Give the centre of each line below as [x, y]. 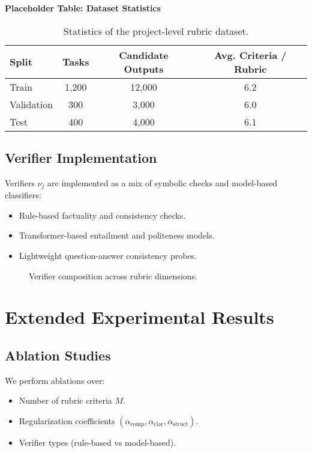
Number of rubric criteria [65, 400]
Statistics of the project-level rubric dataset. [156, 31]
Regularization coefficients [67, 420]
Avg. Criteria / [250, 55]
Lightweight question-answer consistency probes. [108, 256]
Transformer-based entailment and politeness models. [117, 235]
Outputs [144, 68]
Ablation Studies [58, 355]
